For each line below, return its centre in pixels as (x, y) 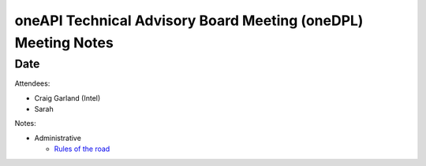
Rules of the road (82, 149)
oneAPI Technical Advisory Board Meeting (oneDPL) (189, 20)
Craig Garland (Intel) (67, 98)
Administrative (58, 138)
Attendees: (32, 83)
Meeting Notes (64, 42)
